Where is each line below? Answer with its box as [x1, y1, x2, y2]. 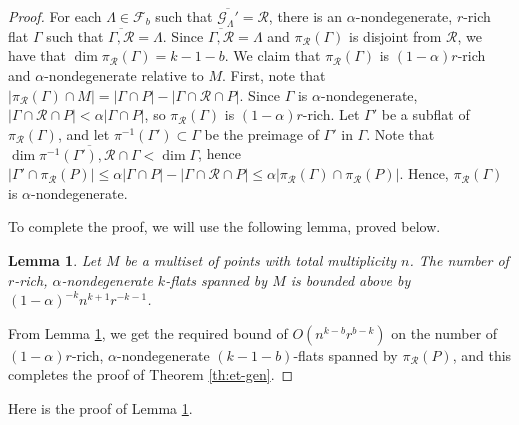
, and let [57, 123, 110, 144]
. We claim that [224, 45, 321, 66]
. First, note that [221, 64, 326, 85]
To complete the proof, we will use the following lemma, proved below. [8, 216, 441, 237]
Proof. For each [8, 6, 102, 26]
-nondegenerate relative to [44, 64, 204, 85]
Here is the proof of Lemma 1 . [8, 398, 193, 418]
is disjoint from [349, 25, 442, 46]
